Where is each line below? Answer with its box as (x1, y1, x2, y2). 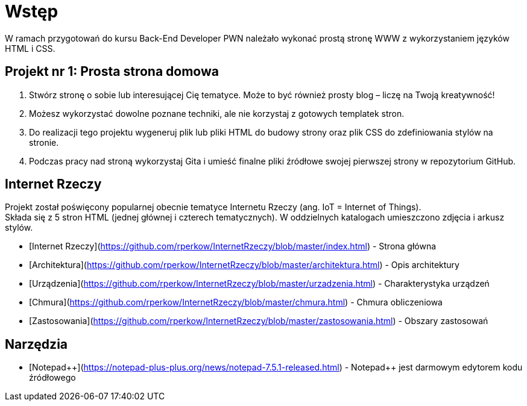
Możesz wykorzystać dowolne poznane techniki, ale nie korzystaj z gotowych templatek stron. (29, 108, 405, 119)
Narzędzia (5, 336, 68, 352)
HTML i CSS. (5, 43, 55, 54)
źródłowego (29, 372, 76, 383)
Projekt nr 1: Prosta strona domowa (5, 64, 219, 80)
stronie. (29, 137, 59, 148)
